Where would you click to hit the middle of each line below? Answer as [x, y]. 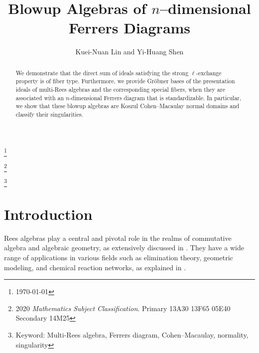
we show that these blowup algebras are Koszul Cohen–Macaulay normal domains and [128, 106]
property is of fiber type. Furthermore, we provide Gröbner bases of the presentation [125, 81]
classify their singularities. [49, 114]
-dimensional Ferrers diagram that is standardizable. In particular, [155, 97]
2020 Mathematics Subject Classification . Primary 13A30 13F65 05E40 [123, 308]
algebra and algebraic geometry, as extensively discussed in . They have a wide [124, 248]
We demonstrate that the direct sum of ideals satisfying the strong [102, 73]
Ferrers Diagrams [129, 28]
